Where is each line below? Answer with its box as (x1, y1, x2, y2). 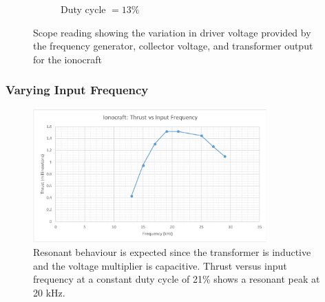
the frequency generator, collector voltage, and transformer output (33, 39, 313, 53)
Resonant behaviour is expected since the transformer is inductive (33, 244, 311, 259)
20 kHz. (33, 285, 65, 299)
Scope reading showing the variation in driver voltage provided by (33, 25, 311, 39)
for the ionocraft (33, 52, 103, 66)
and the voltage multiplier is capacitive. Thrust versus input (33, 258, 287, 272)
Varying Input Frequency (6, 81, 149, 98)
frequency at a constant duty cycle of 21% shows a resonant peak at (33, 272, 320, 286)
